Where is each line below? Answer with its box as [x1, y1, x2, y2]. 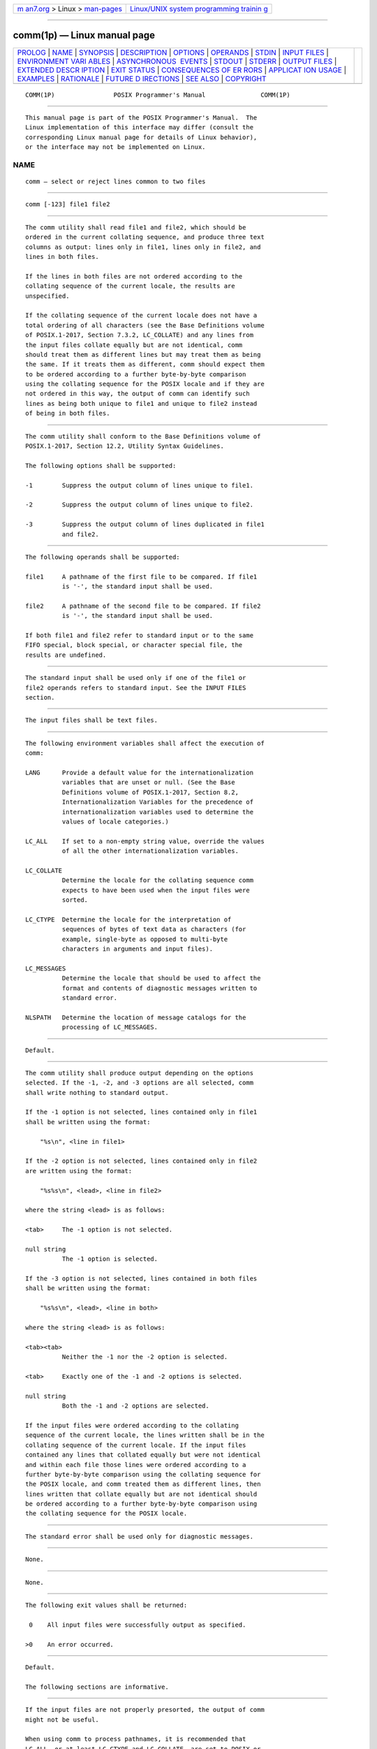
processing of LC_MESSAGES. [61, 1024, 158, 1031]
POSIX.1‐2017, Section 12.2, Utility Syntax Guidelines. [25, 442, 225, 451]
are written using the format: [25, 1167, 133, 1175]
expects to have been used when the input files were [61, 886, 251, 894]
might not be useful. [25, 1715, 99, 1724]
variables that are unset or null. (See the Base [61, 779, 235, 786]
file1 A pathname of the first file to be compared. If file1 [25, 572, 258, 581]
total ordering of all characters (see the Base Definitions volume [25, 321, 265, 329]
